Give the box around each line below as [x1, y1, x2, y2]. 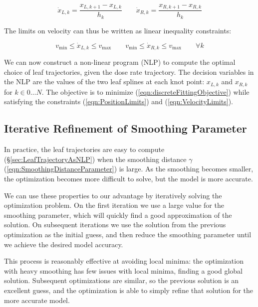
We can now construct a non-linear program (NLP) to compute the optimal [4, 57, 236, 67]
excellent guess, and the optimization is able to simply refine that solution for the [4, 285, 254, 295]
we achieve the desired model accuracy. [4, 239, 123, 249]
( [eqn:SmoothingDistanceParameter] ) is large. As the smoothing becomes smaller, [4, 163, 254, 174]
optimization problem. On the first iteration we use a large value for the [4, 200, 224, 210]
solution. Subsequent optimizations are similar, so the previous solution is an [4, 275, 239, 286]
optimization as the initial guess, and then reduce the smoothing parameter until [4, 229, 252, 239]
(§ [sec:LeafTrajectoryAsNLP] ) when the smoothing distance [4, 153, 187, 164]
